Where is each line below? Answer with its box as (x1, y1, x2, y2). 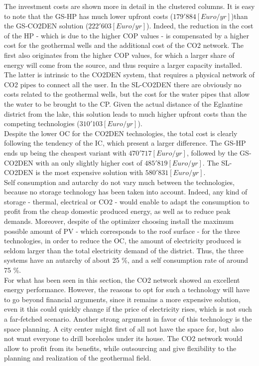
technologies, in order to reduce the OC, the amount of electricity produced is (4, 235, 242, 246)
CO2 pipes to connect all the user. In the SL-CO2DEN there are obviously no (4, 79, 242, 89)
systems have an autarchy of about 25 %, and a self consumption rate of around (4, 255, 249, 265)
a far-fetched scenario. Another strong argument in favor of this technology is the (4, 314, 252, 324)
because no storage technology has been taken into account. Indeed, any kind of (4, 186, 248, 197)
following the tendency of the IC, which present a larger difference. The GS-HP (4, 138, 246, 148)
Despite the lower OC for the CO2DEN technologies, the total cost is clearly (4, 128, 238, 138)
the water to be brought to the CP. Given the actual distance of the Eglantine (4, 98, 243, 109)
